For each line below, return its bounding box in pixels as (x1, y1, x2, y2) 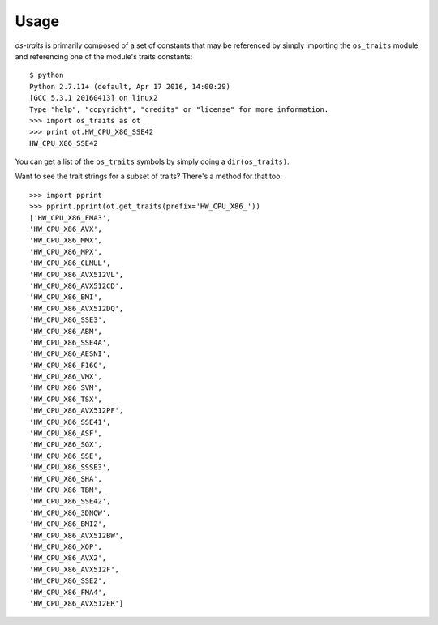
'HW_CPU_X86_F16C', (29, 361, 107, 370)
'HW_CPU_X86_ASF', (29, 429, 103, 438)
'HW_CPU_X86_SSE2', (29, 576, 107, 585)
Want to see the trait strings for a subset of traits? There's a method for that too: (15, 171, 283, 182)
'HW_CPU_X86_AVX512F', (29, 564, 120, 574)
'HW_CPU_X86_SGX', (29, 440, 103, 449)
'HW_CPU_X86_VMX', (29, 372, 103, 381)
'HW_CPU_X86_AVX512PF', (29, 406, 124, 415)
